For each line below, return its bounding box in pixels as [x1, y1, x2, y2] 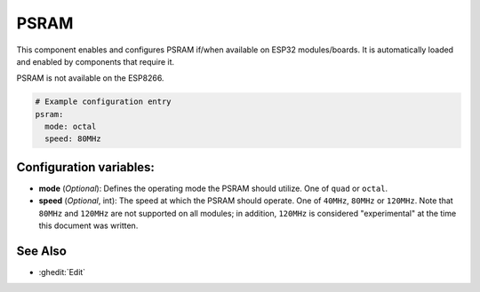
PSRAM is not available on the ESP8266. [16, 73, 164, 83]
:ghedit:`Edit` [38, 267, 86, 278]
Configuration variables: [16, 160, 156, 175]
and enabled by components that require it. [16, 56, 175, 67]
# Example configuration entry [35, 97, 172, 107]
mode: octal [44, 122, 97, 132]
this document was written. [38, 220, 139, 231]
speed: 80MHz [44, 134, 101, 144]
